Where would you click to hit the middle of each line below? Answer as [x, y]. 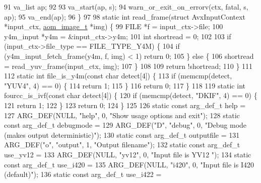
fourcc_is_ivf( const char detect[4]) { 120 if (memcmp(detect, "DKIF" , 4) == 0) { [131, 95]
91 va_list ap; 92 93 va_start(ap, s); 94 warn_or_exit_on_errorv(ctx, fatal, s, [126, 7]
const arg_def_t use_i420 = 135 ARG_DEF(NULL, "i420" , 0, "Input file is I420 [129, 164]
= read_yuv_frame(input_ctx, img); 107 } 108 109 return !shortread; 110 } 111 [128, 66]
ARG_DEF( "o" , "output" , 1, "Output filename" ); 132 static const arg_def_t [122, 145]
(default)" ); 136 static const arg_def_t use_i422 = [83, 174]
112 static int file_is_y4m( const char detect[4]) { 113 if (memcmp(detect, [118, 76]
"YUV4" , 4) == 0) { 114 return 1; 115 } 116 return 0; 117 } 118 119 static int [125, 85]
